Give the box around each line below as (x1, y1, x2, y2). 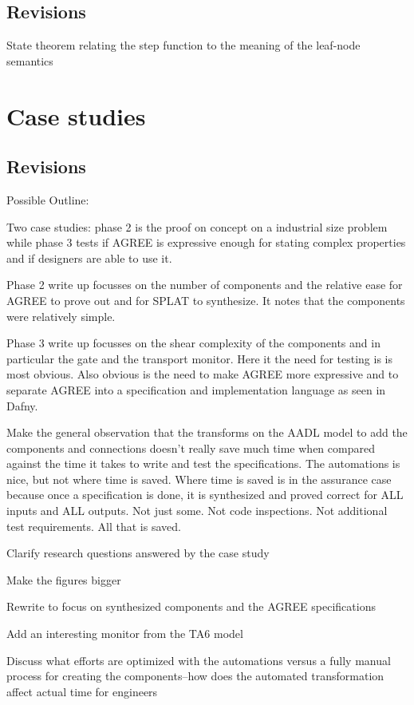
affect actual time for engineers (6, 683, 158, 699)
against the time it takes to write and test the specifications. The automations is (6, 455, 400, 472)
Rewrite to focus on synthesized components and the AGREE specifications (6, 598, 376, 615)
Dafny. (6, 397, 38, 414)
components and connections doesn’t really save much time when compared (6, 439, 375, 456)
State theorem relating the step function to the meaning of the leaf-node (6, 37, 361, 53)
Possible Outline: (6, 191, 89, 208)
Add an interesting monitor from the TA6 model (6, 625, 243, 642)
